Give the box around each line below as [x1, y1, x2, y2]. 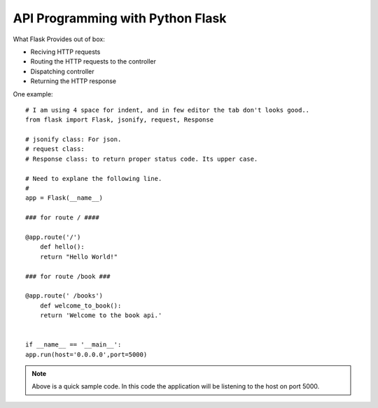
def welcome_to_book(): [39, 301, 122, 309]
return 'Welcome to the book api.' [39, 312, 162, 319]
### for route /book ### [25, 272, 111, 280]
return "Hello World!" [39, 252, 118, 261]
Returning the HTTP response [30, 77, 117, 85]
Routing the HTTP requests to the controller [30, 57, 157, 66]
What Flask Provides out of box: [13, 35, 105, 43]
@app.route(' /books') [25, 292, 104, 300]
